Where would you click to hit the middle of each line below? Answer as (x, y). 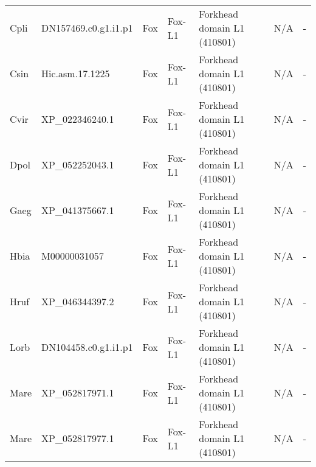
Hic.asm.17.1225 (76, 73)
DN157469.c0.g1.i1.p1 (87, 28)
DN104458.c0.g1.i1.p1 (87, 347)
